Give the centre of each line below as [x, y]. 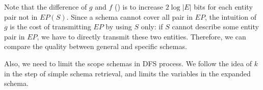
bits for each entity [223, 7]
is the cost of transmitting [50, 27]
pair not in [21, 16]
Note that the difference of [46, 7]
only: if [152, 27]
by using [119, 27]
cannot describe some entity [215, 27]
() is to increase [139, 7]
